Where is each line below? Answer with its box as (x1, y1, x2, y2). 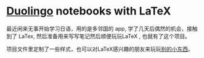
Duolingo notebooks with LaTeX (6, 4, 172, 18)
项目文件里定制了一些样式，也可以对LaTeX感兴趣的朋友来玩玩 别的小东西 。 (6, 45, 194, 53)
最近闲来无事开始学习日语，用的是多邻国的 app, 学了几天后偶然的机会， (6, 25, 187, 32)
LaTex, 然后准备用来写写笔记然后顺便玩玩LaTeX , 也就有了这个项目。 (18, 32, 191, 40)
